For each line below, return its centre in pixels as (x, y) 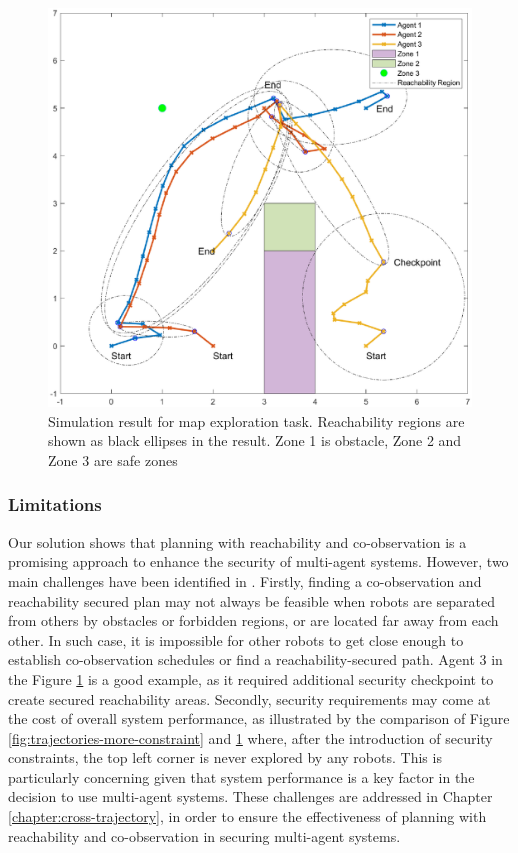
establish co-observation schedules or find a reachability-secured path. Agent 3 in (255, 659)
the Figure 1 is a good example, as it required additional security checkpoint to (251, 678)
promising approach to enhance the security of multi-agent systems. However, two (258, 561)
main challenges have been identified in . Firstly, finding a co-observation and (245, 580)
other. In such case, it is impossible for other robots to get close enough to (236, 639)
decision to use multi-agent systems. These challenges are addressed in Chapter (250, 796)
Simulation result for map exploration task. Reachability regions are (256, 420)
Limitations (55, 504)
